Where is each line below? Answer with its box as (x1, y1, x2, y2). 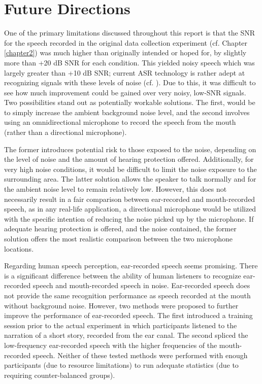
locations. (4, 243, 34, 254)
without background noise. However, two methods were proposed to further (4, 300, 239, 310)
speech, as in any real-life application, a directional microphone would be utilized (4, 203, 256, 214)
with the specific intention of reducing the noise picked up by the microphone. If (4, 213, 254, 224)
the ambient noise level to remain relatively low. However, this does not (4, 184, 227, 194)
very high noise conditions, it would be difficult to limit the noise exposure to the (4, 163, 257, 174)
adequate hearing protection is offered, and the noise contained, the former (4, 223, 237, 234)
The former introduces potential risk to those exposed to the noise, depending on (4, 144, 256, 154)
